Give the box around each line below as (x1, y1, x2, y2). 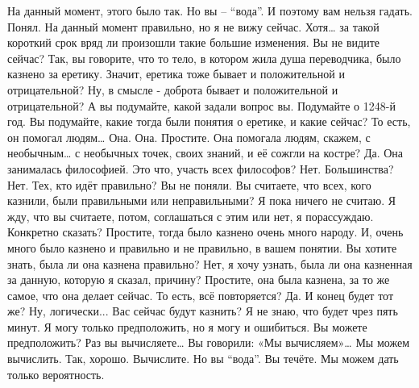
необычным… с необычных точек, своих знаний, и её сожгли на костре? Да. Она (7, 144, 404, 161)
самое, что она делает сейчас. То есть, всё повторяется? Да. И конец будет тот (7, 286, 393, 303)
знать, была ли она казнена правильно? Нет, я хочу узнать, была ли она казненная (7, 255, 413, 272)
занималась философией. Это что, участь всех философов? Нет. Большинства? (7, 160, 394, 177)
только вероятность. (7, 365, 105, 382)
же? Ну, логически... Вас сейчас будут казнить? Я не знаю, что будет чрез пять (7, 302, 398, 319)
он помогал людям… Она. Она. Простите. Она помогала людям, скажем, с (7, 128, 371, 145)
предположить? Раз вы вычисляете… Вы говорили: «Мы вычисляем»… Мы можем (7, 334, 410, 351)
